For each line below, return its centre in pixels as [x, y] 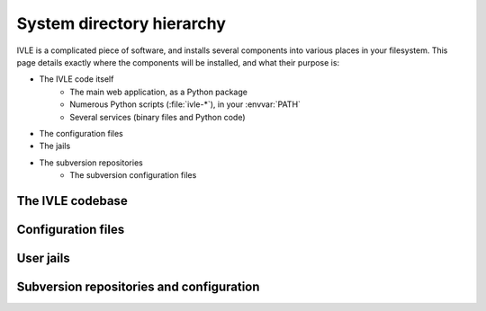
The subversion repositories [91, 163]
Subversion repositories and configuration [138, 286]
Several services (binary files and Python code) [158, 117]
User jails [44, 258]
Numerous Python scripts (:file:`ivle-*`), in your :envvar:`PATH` [185, 104]
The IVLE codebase [72, 201]
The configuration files [81, 133]
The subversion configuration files [133, 175]
